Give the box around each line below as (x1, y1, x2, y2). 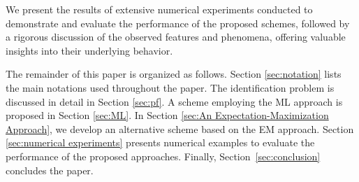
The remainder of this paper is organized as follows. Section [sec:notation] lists (6, 66, 342, 81)
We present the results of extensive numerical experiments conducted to (6, 2, 313, 16)
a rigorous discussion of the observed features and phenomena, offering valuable (6, 29, 346, 44)
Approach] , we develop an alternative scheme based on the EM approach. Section (6, 121, 354, 136)
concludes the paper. (6, 162, 94, 177)
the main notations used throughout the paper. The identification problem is (6, 80, 335, 94)
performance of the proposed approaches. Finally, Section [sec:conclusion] (6, 148, 321, 163)
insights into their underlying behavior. (6, 43, 173, 57)
